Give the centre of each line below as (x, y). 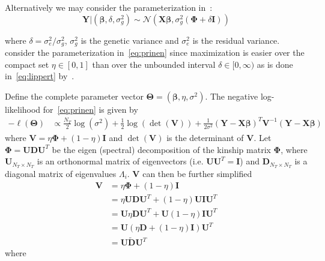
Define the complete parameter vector (74, 96)
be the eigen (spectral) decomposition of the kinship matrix (161, 149)
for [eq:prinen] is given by (90, 109)
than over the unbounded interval (154, 64)
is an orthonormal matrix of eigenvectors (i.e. (120, 161)
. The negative (232, 96)
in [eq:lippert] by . (40, 76)
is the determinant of (205, 137)
